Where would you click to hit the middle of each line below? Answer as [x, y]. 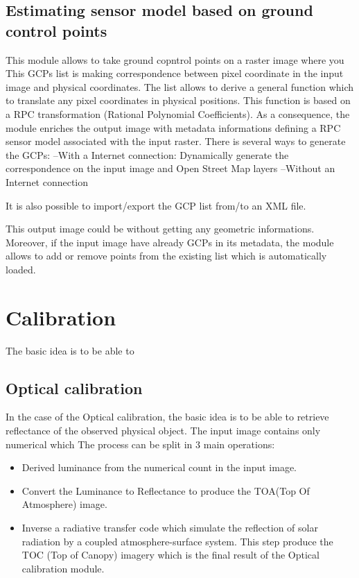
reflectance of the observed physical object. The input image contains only [163, 431]
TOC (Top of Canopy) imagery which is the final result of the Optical [170, 555]
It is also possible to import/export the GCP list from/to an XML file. [156, 205]
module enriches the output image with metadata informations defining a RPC [173, 127]
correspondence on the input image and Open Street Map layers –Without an [170, 168]
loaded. [21, 269]
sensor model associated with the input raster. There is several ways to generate [176, 141]
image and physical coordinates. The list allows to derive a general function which [180, 86]
